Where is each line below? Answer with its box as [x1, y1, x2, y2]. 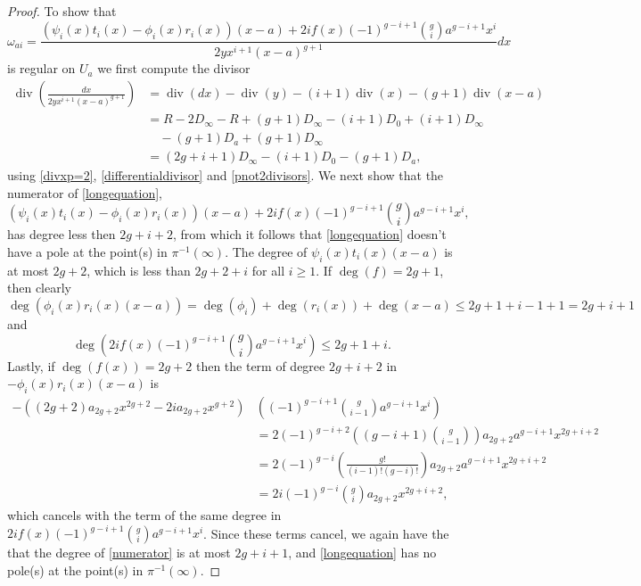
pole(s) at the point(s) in [7, 560, 144, 579]
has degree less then [7, 225, 116, 243]
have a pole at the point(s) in [7, 242, 168, 260]
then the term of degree [195, 356, 325, 375]
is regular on [7, 59, 76, 78]
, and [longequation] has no [288, 543, 437, 562]
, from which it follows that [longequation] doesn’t [173, 225, 447, 243]
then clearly [7, 278, 71, 297]
